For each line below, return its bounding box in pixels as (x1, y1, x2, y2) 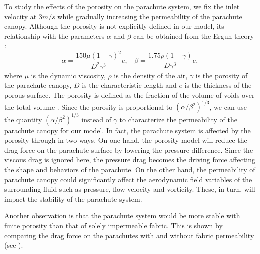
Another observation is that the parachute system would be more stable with (4, 210, 240, 221)
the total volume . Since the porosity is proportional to (4, 101, 173, 112)
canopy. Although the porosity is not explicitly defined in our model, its (4, 21, 224, 31)
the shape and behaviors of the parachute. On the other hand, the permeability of (4, 164, 255, 175)
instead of (81, 114, 111, 124)
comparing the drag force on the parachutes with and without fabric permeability (4, 230, 254, 240)
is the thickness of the (184, 80, 252, 90)
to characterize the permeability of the (119, 114, 237, 124)
